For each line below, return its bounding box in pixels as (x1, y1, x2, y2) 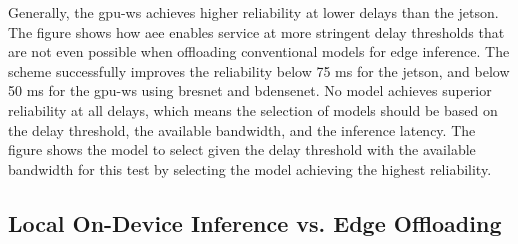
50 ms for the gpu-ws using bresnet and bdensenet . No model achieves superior (8, 80, 492, 101)
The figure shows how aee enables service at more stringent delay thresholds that (8, 21, 505, 42)
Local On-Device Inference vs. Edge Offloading (8, 207, 502, 238)
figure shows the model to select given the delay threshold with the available (8, 139, 476, 160)
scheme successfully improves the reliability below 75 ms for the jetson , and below (8, 60, 510, 81)
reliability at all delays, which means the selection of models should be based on (8, 99, 498, 120)
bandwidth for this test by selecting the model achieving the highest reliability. (8, 158, 492, 179)
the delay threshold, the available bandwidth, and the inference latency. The (8, 119, 476, 140)
